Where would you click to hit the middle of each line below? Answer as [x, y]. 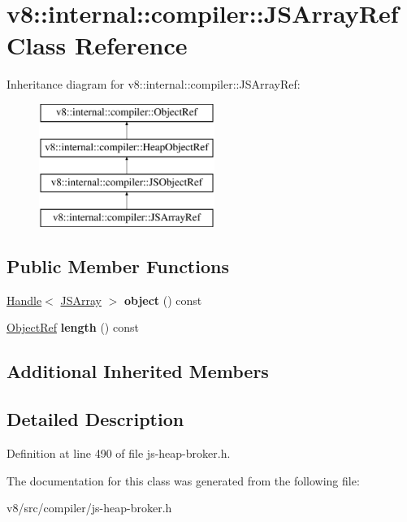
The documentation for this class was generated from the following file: [183, 480]
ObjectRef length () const [73, 327]
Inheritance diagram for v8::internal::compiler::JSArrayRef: [154, 84]
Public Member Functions [118, 266]
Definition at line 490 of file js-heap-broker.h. [119, 453]
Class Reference [97, 45]
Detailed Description [95, 419]
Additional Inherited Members [138, 371]
